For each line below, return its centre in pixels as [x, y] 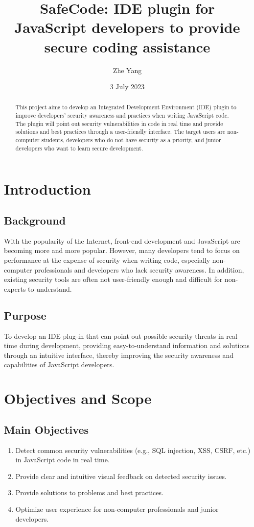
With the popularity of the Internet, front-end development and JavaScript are [122, 240]
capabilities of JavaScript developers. [59, 364]
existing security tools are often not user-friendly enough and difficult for [113, 279]
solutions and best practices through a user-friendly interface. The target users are [120, 132]
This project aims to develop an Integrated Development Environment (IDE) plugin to [126, 107]
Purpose [25, 315]
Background [35, 220]
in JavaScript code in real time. [62, 460]
